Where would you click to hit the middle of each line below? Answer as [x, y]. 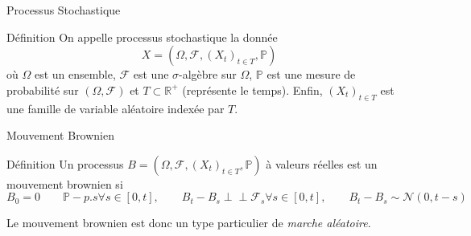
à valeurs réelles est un [322, 163]
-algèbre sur [208, 74]
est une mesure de [311, 74]
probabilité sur [43, 90]
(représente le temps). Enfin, [252, 90]
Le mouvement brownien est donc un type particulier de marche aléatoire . [189, 223]
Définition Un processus [65, 163]
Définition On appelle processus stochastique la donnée [142, 37]
